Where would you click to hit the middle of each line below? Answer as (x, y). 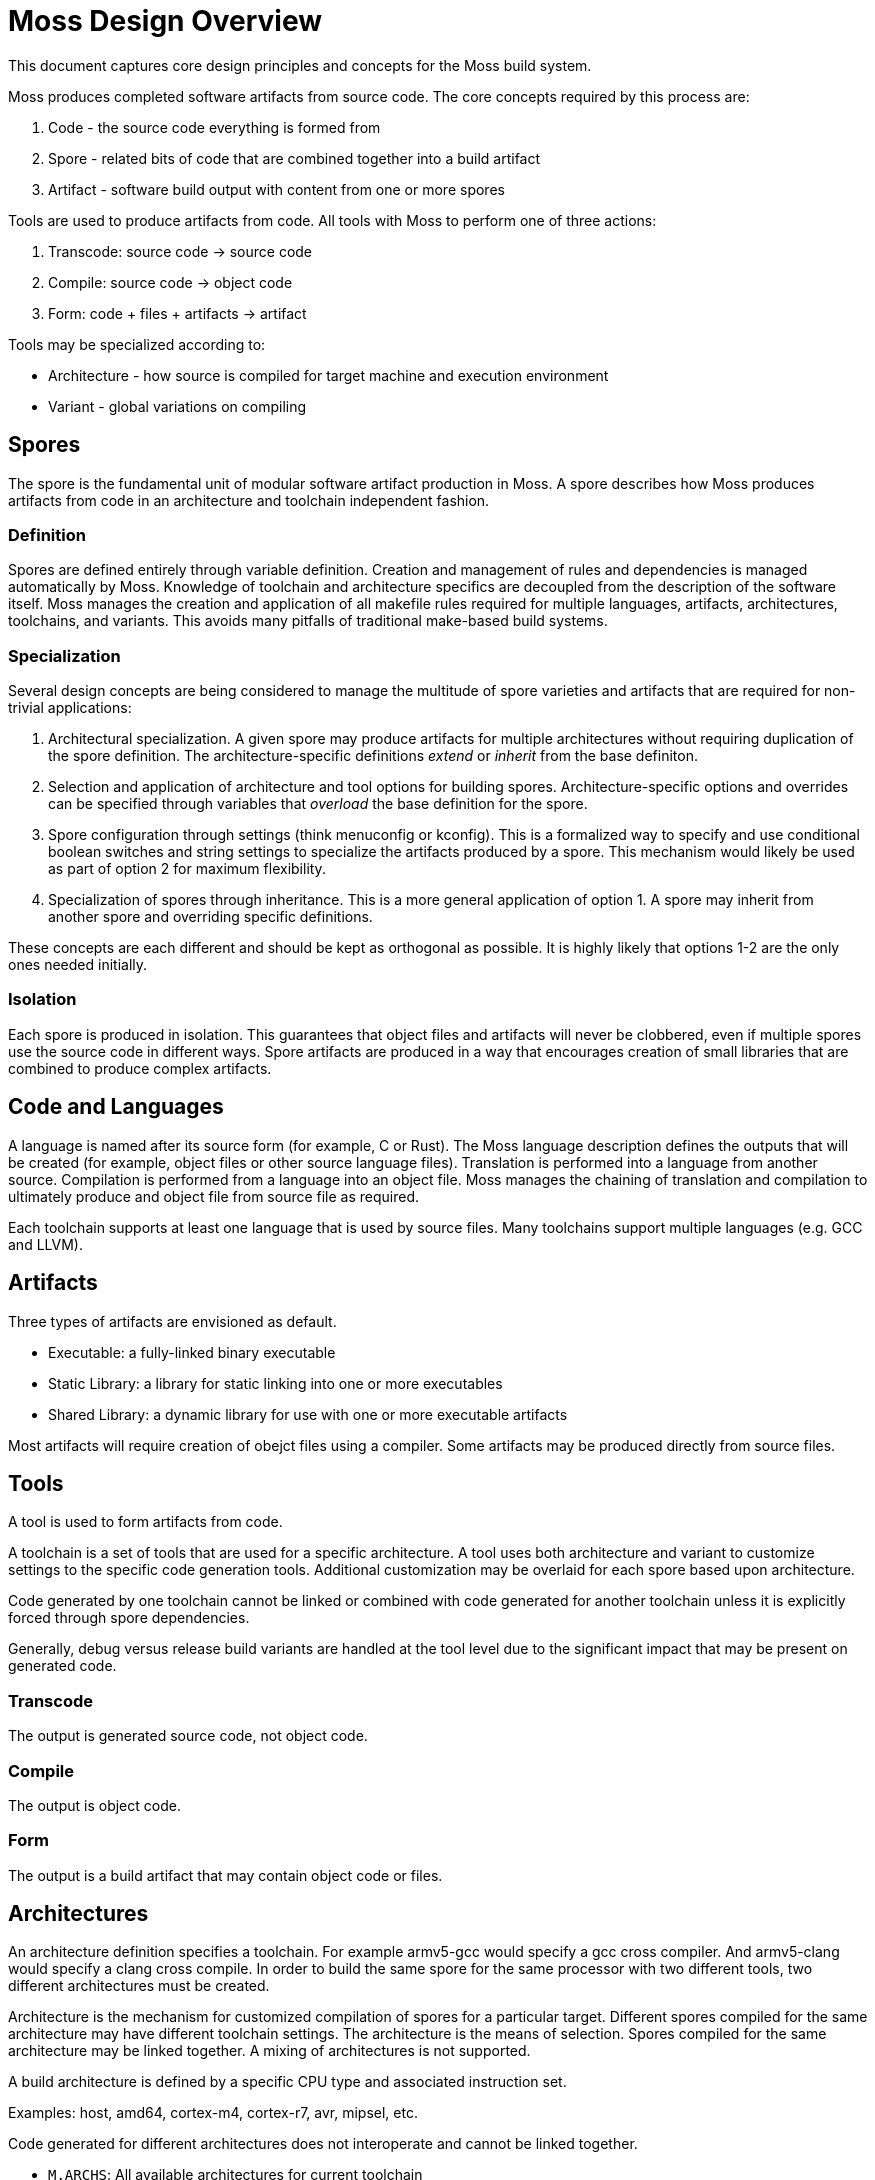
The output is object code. (94, 1805)
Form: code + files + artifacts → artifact (177, 313)
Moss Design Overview (165, 21)
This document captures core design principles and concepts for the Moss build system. (300, 65)
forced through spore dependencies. (129, 1618)
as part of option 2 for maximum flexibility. (187, 869)
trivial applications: (70, 708)
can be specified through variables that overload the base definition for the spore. (318, 804)
